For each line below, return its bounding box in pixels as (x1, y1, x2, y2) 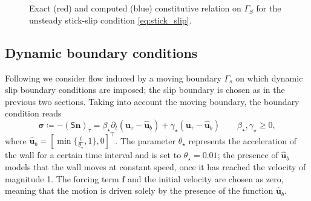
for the (256, 2, 281, 14)
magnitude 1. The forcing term (5, 172, 119, 185)
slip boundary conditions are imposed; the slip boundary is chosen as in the (5, 83, 285, 96)
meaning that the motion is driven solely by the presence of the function (5, 184, 273, 197)
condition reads (5, 107, 62, 120)
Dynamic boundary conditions (5, 43, 198, 62)
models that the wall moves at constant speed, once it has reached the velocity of (5, 161, 306, 173)
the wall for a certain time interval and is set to (5, 148, 182, 161)
